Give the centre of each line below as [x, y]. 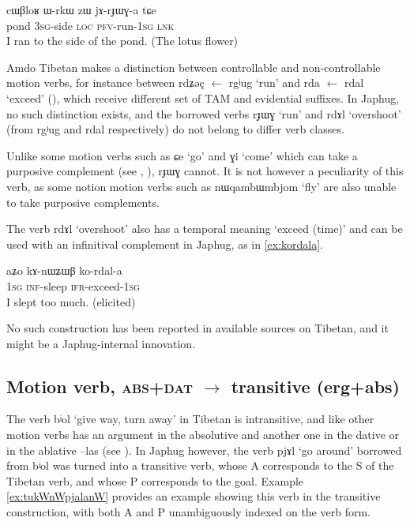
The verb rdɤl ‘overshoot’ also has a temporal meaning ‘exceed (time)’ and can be [205, 229]
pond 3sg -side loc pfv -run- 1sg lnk [90, 25]
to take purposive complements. [83, 202]
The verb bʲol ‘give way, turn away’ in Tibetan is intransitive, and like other [190, 419]
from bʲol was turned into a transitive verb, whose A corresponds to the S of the [200, 465]
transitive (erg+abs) [315, 386]
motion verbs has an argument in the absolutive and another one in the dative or [203, 435]
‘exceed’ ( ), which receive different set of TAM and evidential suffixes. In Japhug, [203, 97]
